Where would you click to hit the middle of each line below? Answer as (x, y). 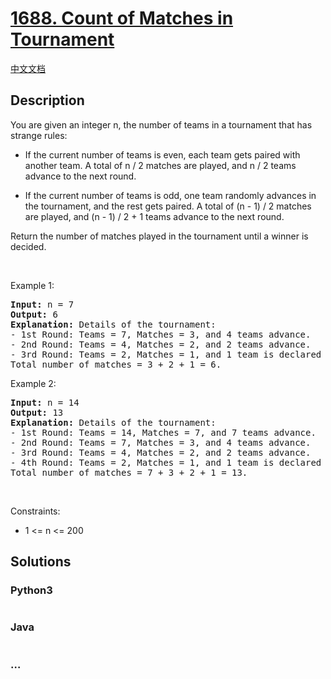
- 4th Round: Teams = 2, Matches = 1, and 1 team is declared (166, 462)
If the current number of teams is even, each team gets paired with (162, 154)
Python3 (31, 590)
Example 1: (32, 285)
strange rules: (39, 135)
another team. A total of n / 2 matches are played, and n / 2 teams (160, 165)
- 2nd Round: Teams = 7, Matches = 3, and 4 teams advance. (161, 442)
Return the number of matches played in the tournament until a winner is (159, 236)
